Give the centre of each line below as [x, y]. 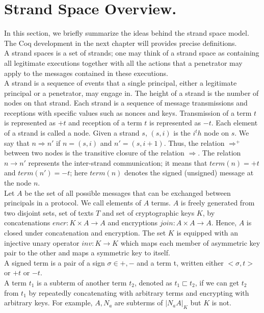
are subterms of [139, 303]
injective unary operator [42, 242]
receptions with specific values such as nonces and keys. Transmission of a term [128, 112]
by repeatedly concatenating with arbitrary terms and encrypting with [139, 292]
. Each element [234, 123]
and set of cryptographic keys [148, 212]
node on [216, 133]
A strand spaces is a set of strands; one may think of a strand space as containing [132, 53]
